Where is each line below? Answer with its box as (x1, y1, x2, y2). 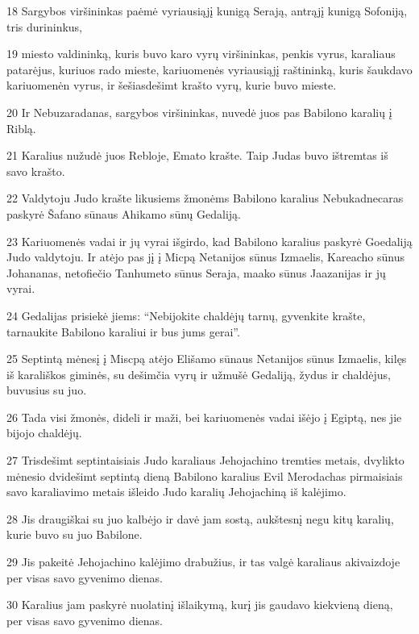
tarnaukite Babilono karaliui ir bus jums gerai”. (6, 323, 240, 340)
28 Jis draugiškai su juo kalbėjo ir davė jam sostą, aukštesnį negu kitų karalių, (6, 510, 394, 527)
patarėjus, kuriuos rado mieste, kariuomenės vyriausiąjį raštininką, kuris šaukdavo (6, 60, 413, 77)
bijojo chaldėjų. (6, 424, 82, 441)
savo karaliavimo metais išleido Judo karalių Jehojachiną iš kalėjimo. (6, 483, 346, 500)
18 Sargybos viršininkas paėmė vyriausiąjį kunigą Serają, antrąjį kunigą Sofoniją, (6, 2, 408, 19)
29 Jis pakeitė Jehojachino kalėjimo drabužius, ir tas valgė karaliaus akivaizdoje (6, 553, 400, 570)
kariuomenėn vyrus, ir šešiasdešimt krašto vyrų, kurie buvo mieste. (6, 77, 337, 94)
